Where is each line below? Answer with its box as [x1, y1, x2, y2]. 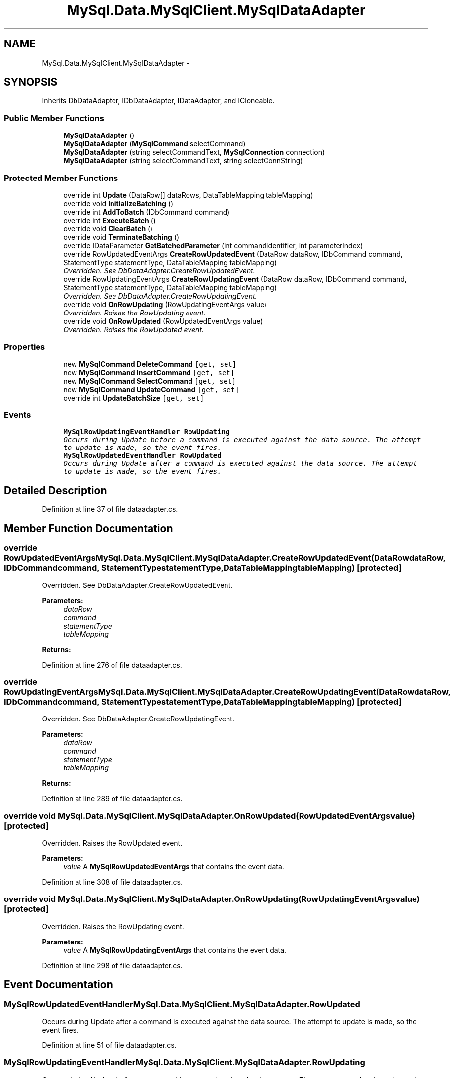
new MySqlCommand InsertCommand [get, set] [63, 368, 235, 377]
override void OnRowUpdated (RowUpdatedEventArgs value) [63, 316, 263, 325]
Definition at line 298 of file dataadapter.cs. [42, 961, 183, 970]
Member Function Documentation [4, 522, 173, 535]
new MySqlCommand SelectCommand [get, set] [63, 376, 236, 385]
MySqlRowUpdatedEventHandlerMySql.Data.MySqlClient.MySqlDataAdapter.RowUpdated [4, 999, 360, 1009]
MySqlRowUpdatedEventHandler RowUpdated [63, 451, 222, 460]
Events [4, 410, 31, 420]
